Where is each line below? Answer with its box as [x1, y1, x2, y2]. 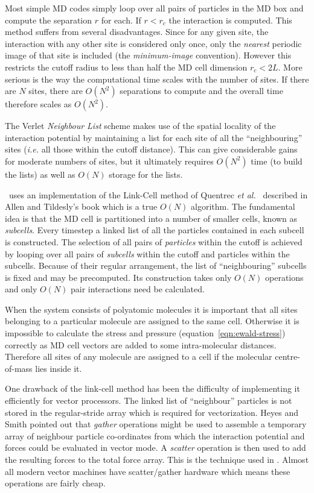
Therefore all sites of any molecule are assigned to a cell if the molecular [5, 350, 272, 363]
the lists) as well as [5, 168, 75, 180]
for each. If [101, 13, 141, 26]
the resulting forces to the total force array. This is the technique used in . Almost [5, 453, 309, 465]
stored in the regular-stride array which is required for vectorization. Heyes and [5, 406, 299, 418]
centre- [275, 350, 300, 363]
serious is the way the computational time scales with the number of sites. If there [5, 72, 309, 85]
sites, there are [28, 84, 83, 97]
